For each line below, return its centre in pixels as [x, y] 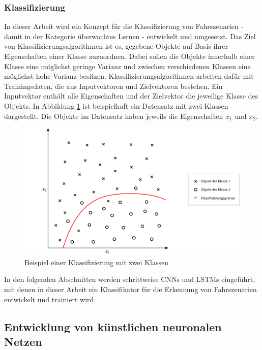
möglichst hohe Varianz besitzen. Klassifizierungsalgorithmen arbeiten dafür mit [129, 76]
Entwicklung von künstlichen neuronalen [113, 326]
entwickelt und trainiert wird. [50, 299]
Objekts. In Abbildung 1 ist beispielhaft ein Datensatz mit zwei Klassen [116, 105]
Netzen [23, 341]
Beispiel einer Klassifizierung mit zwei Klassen [96, 262]
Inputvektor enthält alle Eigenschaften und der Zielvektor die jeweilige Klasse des [131, 96]
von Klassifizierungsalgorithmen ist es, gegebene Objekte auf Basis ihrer [116, 46]
